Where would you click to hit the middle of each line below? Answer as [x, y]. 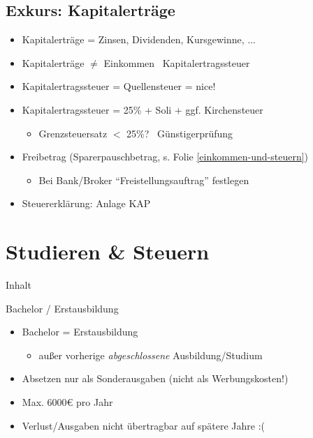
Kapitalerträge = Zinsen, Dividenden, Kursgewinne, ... [139, 39]
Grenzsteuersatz [73, 133]
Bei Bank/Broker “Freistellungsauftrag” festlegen [144, 180]
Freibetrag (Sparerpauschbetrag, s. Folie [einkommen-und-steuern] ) [165, 157]
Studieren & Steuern [108, 251]
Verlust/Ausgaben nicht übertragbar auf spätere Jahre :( [143, 425]
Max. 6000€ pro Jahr [67, 402]
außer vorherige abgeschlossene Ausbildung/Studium [151, 355]
